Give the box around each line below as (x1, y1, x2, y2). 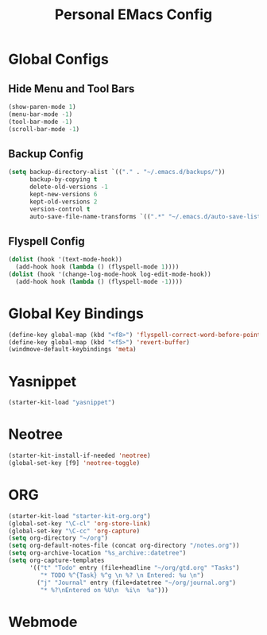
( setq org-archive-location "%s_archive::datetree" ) (8, 549, 187, 557)
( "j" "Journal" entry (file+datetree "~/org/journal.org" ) (37, 579, 237, 587)
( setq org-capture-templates (8, 556, 105, 564)
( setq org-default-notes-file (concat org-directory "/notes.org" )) (8, 542, 240, 550)
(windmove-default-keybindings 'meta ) (8, 346, 137, 354)
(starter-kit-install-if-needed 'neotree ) (8, 451, 151, 460)
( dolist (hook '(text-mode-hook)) (8, 256, 123, 264)
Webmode (8, 613, 78, 631)
